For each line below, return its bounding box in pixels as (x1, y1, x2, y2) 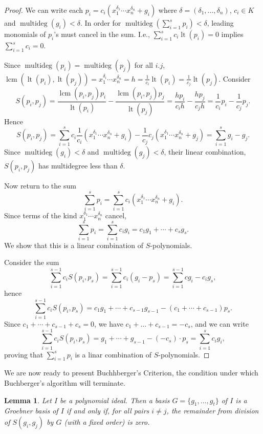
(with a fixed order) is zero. (64, 416, 150, 427)
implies (221, 29, 244, 39)
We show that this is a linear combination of (4, 239, 144, 250)
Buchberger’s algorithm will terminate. (4, 377, 125, 388)
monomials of (4, 29, 46, 39)
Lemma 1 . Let (4, 394, 52, 405)
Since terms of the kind (4, 210, 77, 221)
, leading (207, 17, 234, 28)
